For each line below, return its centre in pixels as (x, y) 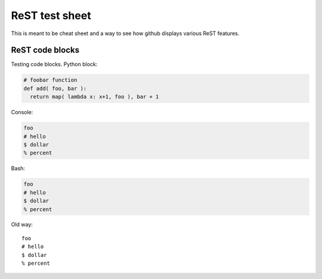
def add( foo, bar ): (55, 88)
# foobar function (50, 80)
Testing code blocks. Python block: (54, 64)
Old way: (22, 225)
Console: (22, 112)
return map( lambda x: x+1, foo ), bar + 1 (95, 97)
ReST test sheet (51, 15)
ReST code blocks (45, 50)
